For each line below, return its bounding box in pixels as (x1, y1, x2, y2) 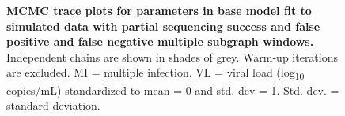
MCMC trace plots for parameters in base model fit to (6, 2, 312, 18)
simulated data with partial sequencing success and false (6, 17, 320, 34)
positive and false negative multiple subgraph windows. (6, 33, 314, 50)
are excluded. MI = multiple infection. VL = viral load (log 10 (6, 64, 305, 83)
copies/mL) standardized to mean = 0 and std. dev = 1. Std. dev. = (6, 81, 339, 98)
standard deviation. (6, 97, 100, 114)
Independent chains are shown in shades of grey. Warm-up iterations (6, 48, 339, 65)
